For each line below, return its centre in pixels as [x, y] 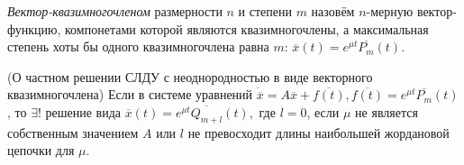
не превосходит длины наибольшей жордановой [318, 132]
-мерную [390, 11]
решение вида [83, 111]
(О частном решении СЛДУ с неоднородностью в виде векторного [190, 76]
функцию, [34, 28]
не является [387, 111]
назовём [333, 11]
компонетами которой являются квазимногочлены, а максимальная [247, 28]
